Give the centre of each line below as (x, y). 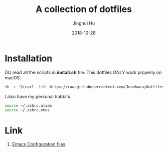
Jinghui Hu (84, 23)
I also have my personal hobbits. (38, 96)
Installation (29, 58)
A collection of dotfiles (84, 9)
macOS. (13, 78)
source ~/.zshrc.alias (28, 106)
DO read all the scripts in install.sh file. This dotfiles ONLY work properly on (83, 72)
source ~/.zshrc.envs (27, 110)
